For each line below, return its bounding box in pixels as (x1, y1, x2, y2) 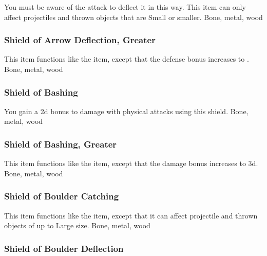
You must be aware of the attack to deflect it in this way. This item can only (4, 2, 246, 12)
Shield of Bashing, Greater (4, 137, 117, 150)
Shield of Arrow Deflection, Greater (4, 33, 156, 46)
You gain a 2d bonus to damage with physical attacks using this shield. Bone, (4, 105, 249, 116)
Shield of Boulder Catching (4, 190, 119, 203)
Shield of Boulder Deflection (4, 242, 124, 254)
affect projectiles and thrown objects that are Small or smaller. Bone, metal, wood (4, 11, 263, 22)
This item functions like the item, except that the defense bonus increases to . (4, 53, 249, 64)
